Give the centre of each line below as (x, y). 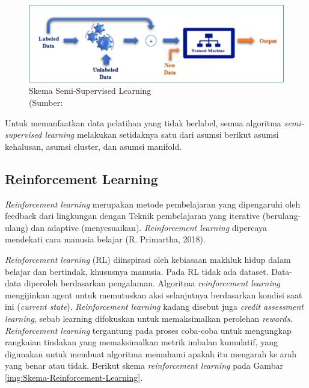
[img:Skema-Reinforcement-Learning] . (74, 377)
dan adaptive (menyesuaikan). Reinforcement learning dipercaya (149, 227)
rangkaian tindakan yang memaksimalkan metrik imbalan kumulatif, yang (142, 342)
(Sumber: (46, 102)
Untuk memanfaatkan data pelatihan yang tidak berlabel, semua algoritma (143, 122)
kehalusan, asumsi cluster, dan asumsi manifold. (93, 146)
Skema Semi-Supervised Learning (90, 91)
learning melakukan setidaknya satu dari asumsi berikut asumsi (162, 134)
